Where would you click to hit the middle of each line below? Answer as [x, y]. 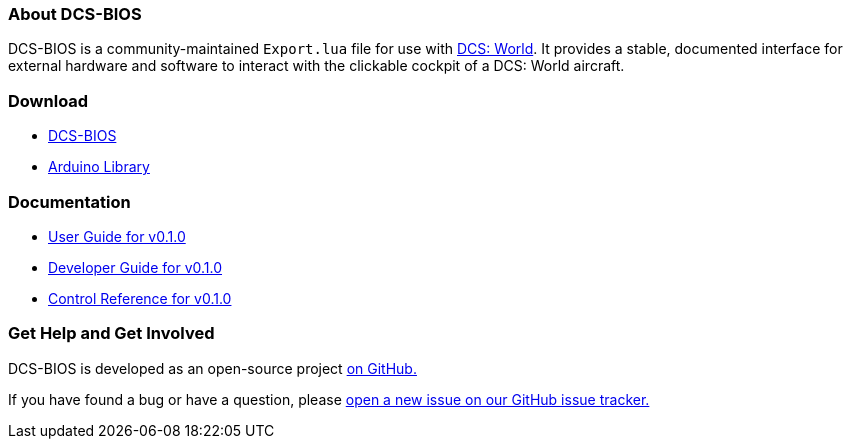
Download [48, 100]
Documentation [69, 201]
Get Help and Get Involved [111, 333]
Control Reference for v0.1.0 [140, 298]
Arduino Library [99, 167]
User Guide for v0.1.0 [117, 236]
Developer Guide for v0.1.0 [135, 267]
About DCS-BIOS [75, 14]
